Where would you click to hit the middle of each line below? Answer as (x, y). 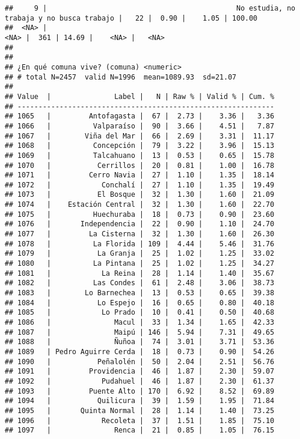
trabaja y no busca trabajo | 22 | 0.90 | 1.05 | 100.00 (131, 18)
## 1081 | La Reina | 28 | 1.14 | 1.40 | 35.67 (140, 273)
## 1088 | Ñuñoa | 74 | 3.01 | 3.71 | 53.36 (140, 342)
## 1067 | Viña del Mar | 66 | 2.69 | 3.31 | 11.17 (140, 136)
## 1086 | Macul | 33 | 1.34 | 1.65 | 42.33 (140, 322)
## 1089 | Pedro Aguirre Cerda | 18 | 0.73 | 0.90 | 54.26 (140, 351)
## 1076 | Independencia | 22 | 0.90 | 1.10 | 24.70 (140, 224)
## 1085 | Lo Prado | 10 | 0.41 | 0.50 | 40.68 (140, 313)
